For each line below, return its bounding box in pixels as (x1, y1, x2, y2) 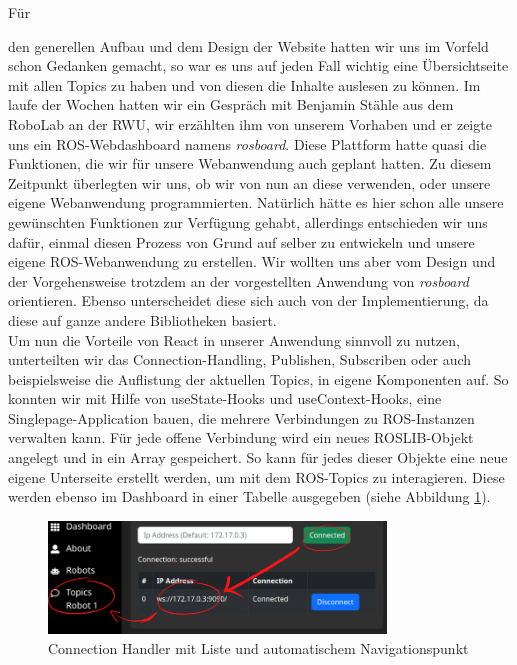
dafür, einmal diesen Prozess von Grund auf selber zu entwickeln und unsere (8, 231, 475, 252)
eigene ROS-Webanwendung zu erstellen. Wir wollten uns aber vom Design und (8, 251, 496, 272)
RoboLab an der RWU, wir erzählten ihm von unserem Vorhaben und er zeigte (8, 113, 492, 134)
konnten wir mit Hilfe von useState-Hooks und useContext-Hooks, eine (8, 388, 442, 409)
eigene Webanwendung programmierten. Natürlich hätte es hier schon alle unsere (8, 192, 504, 213)
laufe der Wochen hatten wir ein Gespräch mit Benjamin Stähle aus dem (8, 94, 454, 115)
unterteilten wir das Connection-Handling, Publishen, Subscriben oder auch (8, 349, 472, 370)
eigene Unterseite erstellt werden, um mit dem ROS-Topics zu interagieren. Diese (8, 466, 505, 487)
